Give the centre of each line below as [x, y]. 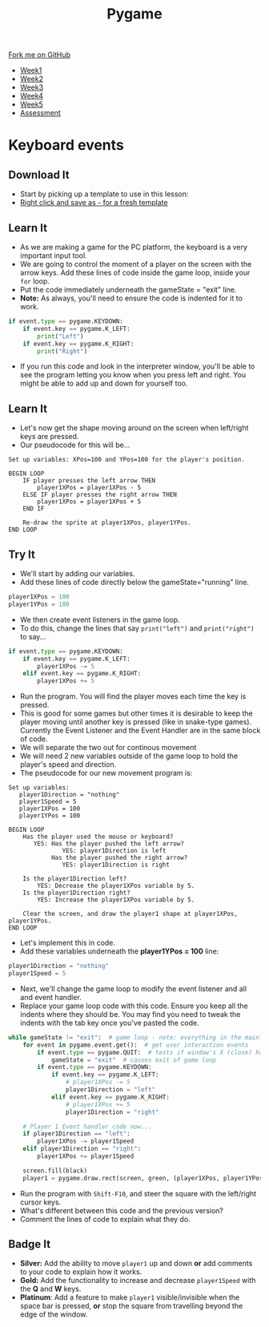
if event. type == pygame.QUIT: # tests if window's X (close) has [152, 1052]
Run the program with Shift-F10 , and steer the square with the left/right [138, 1193]
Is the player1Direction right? [76, 893]
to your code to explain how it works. [81, 1272]
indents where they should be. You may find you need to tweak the [130, 1014]
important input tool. [53, 256]
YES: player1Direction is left [114, 851]
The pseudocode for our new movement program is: [106, 773]
